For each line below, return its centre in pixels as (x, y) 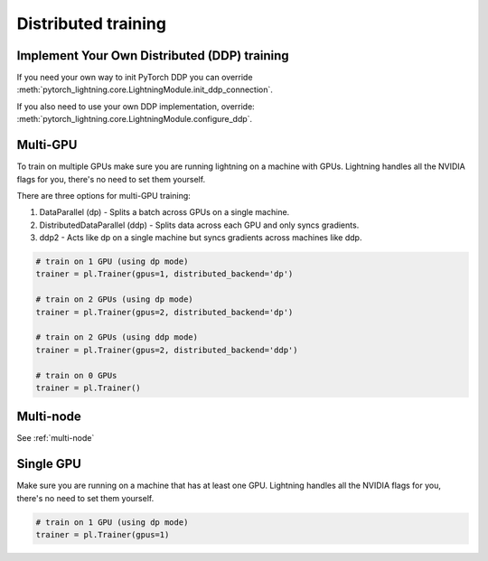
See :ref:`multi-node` (56, 438)
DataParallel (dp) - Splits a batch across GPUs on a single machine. (164, 212)
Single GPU (49, 464)
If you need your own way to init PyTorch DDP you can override (135, 78)
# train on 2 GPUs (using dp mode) (114, 299)
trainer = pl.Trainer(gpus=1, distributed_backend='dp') (164, 274)
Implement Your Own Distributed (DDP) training (153, 56)
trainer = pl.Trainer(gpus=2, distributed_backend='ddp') (167, 350)
